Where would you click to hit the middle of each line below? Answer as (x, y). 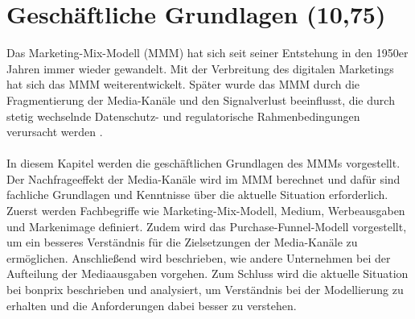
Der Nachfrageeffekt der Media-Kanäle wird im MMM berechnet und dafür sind (203, 178)
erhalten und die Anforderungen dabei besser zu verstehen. (152, 305)
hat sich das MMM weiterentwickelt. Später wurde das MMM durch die (183, 84)
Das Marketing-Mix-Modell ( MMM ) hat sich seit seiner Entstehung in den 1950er (207, 53)
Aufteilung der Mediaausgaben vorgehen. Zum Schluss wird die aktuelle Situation (207, 273)
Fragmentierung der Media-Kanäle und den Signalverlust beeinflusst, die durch (201, 99)
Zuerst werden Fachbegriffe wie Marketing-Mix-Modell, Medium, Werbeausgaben (206, 211)
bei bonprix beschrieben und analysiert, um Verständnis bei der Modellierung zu (205, 290)
